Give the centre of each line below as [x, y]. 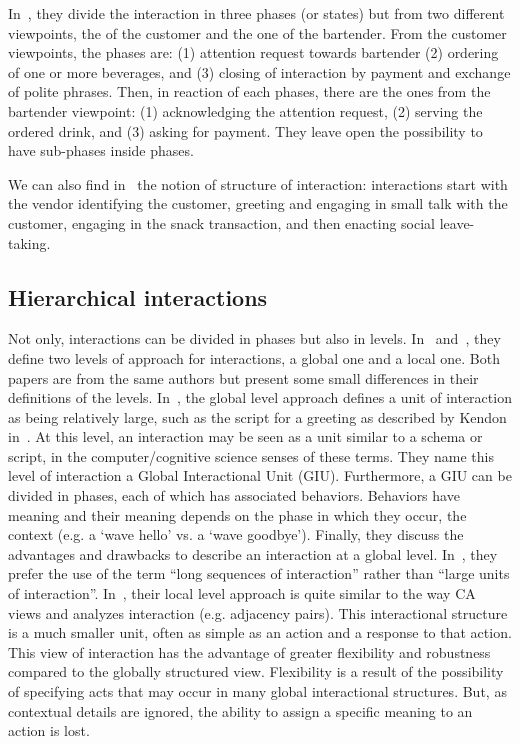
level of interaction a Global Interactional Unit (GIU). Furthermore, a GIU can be [260, 475]
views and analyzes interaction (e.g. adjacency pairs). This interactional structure [258, 612]
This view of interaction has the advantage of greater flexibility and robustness [249, 651]
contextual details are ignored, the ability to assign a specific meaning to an [240, 710]
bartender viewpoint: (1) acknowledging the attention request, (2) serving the [245, 110]
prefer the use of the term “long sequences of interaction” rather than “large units [259, 573]
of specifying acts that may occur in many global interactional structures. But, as [257, 691]
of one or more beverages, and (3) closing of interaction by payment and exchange [259, 71]
